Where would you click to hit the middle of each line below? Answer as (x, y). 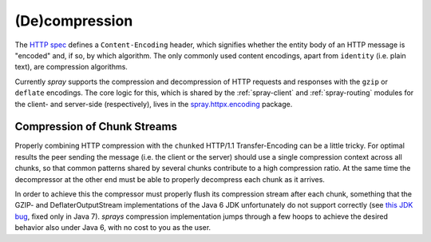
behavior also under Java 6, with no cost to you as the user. (113, 228)
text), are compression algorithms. (71, 67)
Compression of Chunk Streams (96, 127)
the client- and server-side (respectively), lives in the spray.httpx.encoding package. (154, 104)
